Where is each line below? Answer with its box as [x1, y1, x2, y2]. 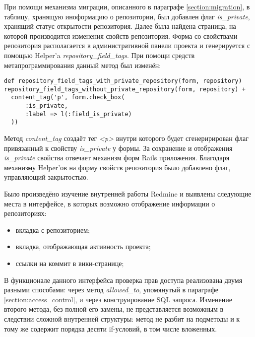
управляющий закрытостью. [4, 172, 88, 182]
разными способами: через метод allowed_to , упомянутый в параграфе [4, 284, 219, 295]
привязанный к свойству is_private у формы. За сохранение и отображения [4, 142, 233, 153]
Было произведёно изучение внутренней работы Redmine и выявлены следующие [4, 189, 252, 199]
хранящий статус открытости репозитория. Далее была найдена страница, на [4, 21, 236, 31]
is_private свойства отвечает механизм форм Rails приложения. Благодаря [4, 152, 230, 163]
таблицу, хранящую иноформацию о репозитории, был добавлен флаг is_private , [4, 11, 250, 21]
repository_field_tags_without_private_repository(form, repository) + [4, 85, 246, 93]
